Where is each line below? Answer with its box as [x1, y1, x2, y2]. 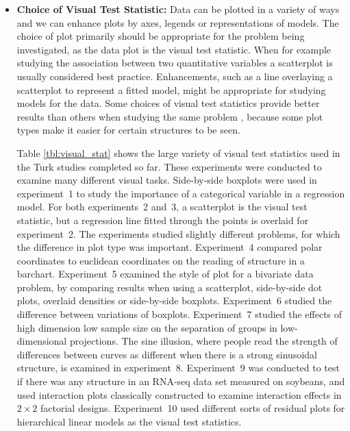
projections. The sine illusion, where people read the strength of [69, 334, 338, 348]
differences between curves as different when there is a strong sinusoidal [16, 347, 317, 361]
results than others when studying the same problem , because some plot [16, 109, 323, 123]
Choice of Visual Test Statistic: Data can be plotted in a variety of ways [16, 2, 340, 16]
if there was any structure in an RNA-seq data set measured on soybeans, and [16, 374, 345, 389]
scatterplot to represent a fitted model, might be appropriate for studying [16, 82, 326, 97]
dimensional [16, 334, 67, 348]
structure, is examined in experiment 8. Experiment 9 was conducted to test [16, 360, 340, 375]
